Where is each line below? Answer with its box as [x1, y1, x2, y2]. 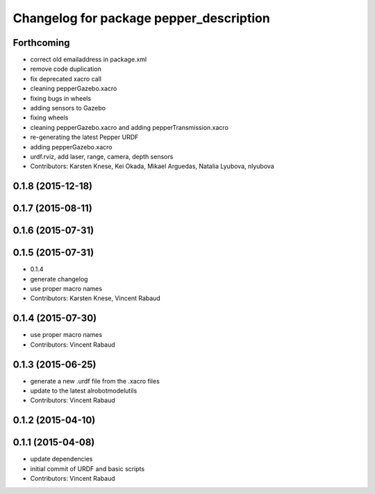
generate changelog [30, 274, 88, 283]
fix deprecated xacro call [30, 74, 102, 83]
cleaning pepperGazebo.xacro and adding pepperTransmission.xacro [30, 123, 229, 131]
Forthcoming [12, 37, 70, 49]
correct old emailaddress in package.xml [30, 56, 147, 64]
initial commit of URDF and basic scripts [30, 464, 145, 472]
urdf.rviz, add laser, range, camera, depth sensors [30, 152, 174, 160]
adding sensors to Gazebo [30, 104, 106, 113]
